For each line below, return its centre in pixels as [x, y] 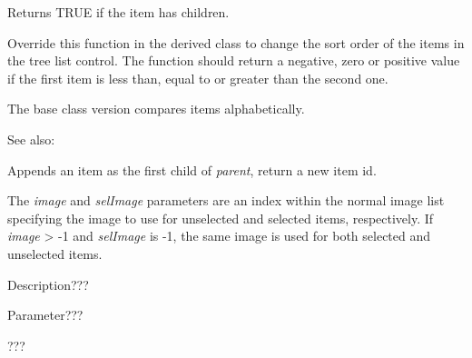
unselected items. [55, 253]
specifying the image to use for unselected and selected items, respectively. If [221, 218]
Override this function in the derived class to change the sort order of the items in [236, 42]
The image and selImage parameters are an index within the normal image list [226, 200]
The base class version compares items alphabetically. [156, 109]
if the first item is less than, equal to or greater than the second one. [198, 78]
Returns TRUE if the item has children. [118, 12]
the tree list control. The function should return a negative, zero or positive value [234, 60]
